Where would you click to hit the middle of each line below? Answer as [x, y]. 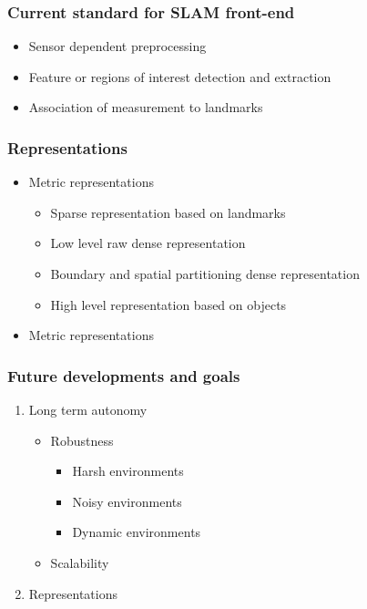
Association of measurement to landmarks [146, 107]
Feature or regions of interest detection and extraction [180, 76]
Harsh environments [128, 471]
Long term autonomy [88, 409]
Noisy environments [127, 501]
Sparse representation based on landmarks [168, 212]
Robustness [82, 440]
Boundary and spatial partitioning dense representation [205, 274]
